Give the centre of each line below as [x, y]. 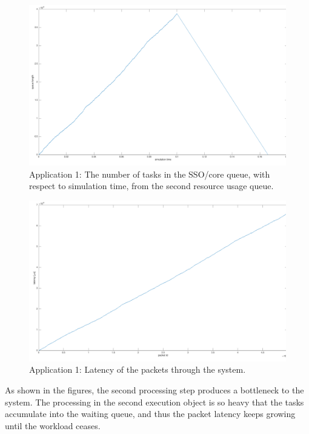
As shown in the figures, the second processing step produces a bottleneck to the [154, 389]
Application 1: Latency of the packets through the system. [138, 369]
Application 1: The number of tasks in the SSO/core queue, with [150, 174]
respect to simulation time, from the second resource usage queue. [151, 186]
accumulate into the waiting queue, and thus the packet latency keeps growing [150, 414]
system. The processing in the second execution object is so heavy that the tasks [154, 402]
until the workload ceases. [53, 425]
